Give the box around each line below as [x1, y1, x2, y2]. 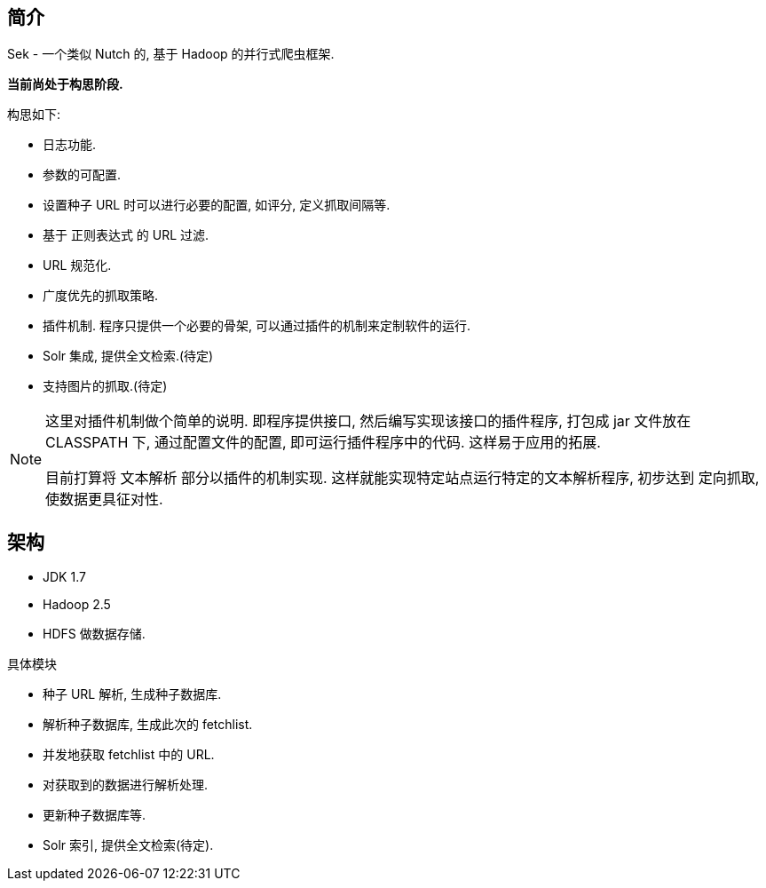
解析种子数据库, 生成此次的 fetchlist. [43, 717, 253, 733]
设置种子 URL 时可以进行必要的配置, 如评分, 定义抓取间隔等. [43, 197, 391, 213]
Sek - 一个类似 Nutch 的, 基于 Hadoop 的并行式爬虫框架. [7, 46, 335, 62]
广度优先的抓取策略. [43, 288, 159, 304]
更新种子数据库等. [43, 807, 146, 823]
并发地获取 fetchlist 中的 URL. [43, 747, 215, 763]
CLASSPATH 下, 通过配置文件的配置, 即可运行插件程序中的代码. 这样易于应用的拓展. [45, 433, 601, 452]
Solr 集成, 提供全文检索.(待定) [43, 348, 214, 364]
